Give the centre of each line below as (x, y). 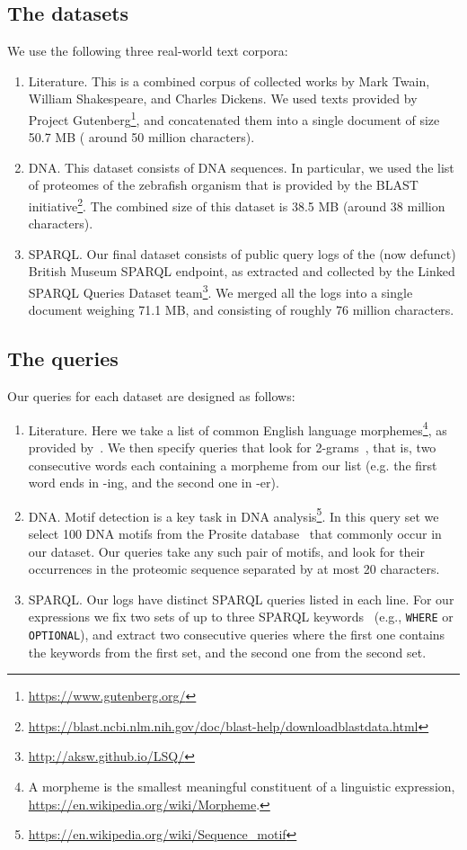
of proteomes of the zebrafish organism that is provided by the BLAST (223, 185)
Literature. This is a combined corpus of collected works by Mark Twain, (229, 81)
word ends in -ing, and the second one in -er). (154, 483)
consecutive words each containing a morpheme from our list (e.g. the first (233, 465)
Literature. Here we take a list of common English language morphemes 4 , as (238, 428)
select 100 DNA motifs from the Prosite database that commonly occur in (235, 533)
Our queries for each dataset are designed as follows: (151, 396)
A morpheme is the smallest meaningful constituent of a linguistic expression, (242, 787)
